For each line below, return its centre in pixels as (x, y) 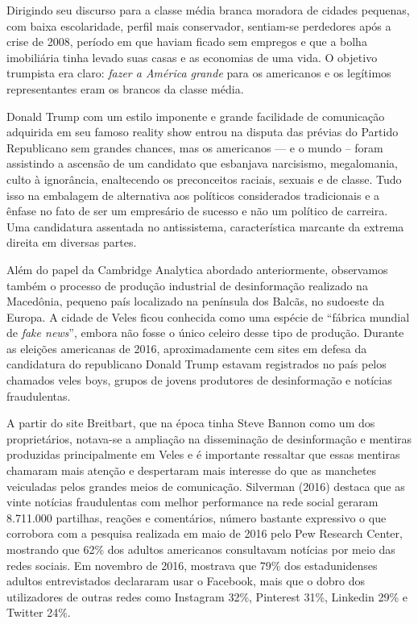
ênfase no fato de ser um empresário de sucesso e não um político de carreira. (197, 211)
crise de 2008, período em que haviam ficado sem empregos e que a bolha (187, 42)
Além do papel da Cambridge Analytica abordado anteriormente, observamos (197, 269)
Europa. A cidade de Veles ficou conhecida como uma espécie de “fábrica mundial (208, 316)
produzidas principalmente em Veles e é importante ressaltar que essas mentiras (203, 454)
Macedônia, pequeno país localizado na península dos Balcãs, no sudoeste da (196, 301)
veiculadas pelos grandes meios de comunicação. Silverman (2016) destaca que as (206, 486)
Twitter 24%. (39, 612)
